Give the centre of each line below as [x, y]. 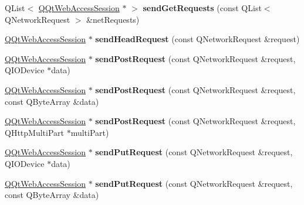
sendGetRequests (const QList [202, 8]
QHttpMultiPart [34, 132]
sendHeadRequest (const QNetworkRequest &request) [197, 39]
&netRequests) [113, 19]
